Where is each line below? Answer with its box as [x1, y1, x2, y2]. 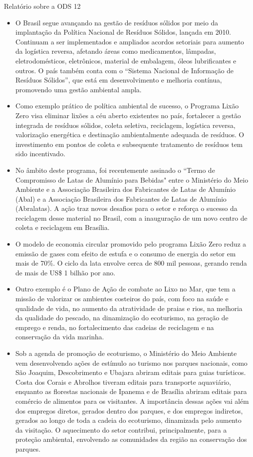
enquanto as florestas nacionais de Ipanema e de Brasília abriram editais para [15, 386, 247, 396]
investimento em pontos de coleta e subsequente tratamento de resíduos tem [15, 139, 243, 149]
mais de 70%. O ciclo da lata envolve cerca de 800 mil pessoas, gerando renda [15, 258, 247, 268]
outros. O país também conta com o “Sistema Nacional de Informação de [15, 65, 234, 75]
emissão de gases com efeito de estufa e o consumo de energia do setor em [15, 248, 236, 258]
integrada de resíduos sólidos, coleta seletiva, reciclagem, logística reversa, [15, 120, 235, 130]
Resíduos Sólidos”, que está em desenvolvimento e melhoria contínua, [15, 75, 222, 85]
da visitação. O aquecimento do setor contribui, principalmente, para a [15, 424, 227, 435]
